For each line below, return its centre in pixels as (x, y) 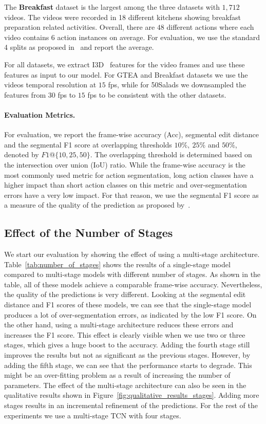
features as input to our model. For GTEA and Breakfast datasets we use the (126, 74)
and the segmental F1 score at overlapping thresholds (88, 144)
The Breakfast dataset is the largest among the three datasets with (112, 7)
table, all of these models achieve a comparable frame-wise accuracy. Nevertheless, (133, 284)
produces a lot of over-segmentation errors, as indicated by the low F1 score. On (130, 314)
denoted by (22, 154)
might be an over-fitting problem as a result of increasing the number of (117, 375)
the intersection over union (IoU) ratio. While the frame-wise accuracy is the (125, 164)
